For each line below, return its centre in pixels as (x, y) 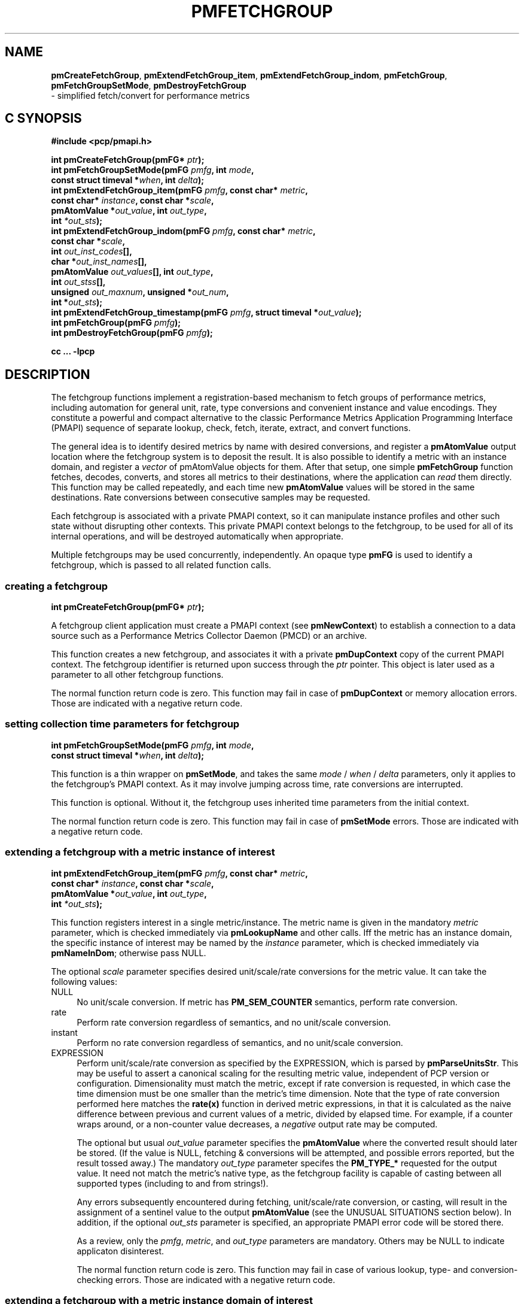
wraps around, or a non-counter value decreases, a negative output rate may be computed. (257, 1124)
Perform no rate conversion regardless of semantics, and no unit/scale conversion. (240, 1042)
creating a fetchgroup (57, 586)
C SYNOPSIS (43, 119)
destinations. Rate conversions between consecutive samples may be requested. (211, 498)
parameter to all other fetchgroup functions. (137, 675)
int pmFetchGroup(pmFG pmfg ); (116, 323)
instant (64, 1032)
